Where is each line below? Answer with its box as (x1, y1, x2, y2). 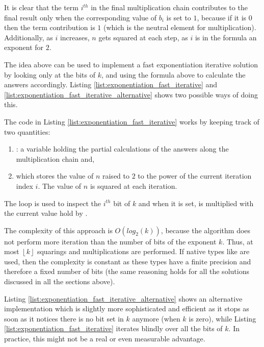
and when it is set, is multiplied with (138, 197, 254, 208)
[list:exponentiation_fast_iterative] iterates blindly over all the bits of (4, 323, 223, 334)
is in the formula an (195, 32, 257, 42)
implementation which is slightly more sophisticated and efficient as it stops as (4, 303, 249, 314)
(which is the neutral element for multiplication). (103, 22, 256, 33)
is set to (166, 12, 191, 22)
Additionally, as (4, 32, 53, 42)
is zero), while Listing (189, 313, 256, 324)
